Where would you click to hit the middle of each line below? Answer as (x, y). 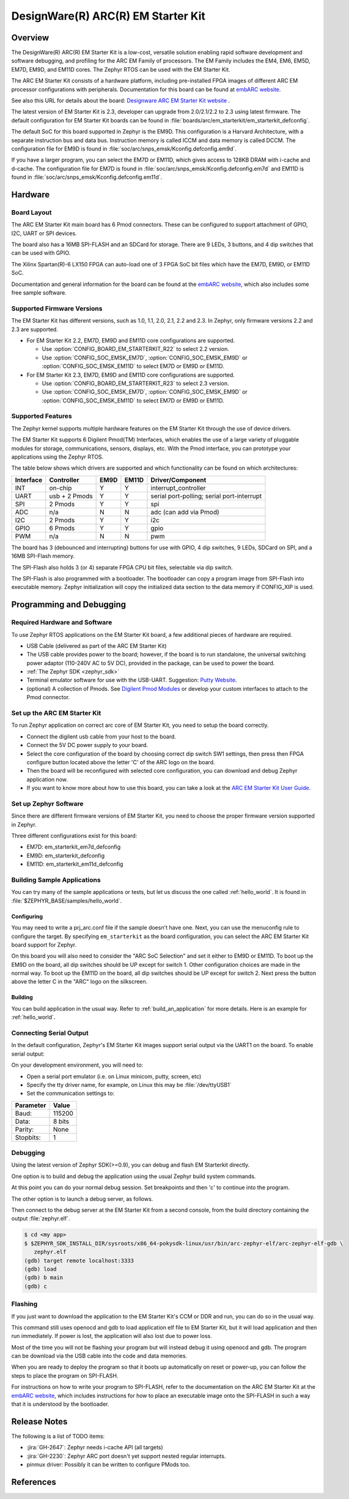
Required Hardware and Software (62, 623)
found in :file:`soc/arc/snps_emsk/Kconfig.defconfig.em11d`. (87, 177)
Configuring (27, 916)
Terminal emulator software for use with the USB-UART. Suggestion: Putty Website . (132, 680)
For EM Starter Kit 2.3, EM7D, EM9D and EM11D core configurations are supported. (131, 375)
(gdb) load (40, 1269)
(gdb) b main (44, 1278)
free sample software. (39, 293)
